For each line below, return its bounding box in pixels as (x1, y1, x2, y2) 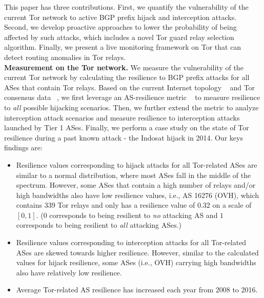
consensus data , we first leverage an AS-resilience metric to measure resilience (4, 92, 260, 103)
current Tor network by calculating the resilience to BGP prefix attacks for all (4, 72, 250, 83)
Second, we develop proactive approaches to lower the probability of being (4, 22, 237, 32)
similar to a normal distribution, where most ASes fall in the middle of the (16, 169, 251, 180)
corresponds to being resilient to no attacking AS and (49, 209, 218, 220)
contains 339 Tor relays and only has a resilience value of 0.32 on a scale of (16, 200, 252, 210)
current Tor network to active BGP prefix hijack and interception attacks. (4, 11, 237, 22)
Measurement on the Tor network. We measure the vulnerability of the (4, 62, 243, 72)
